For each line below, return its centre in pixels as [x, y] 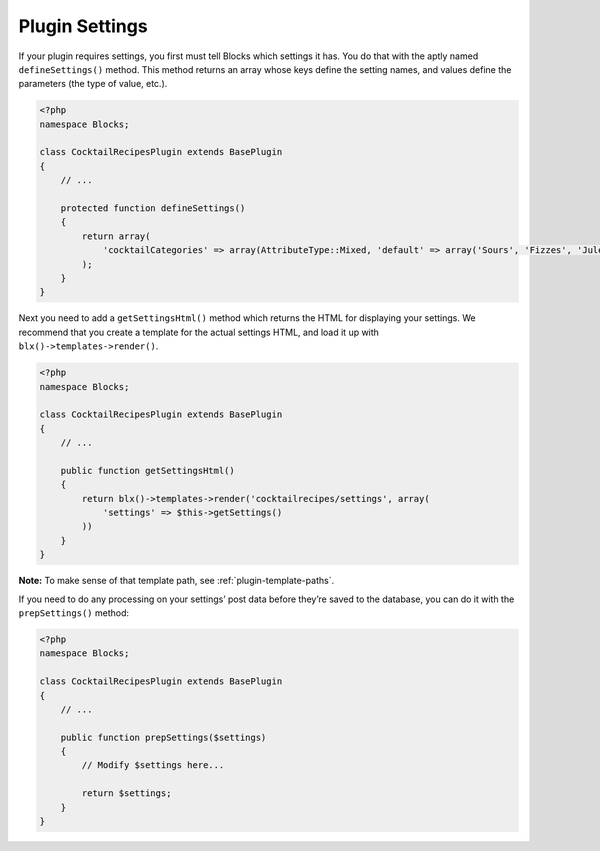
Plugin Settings [83, 26]
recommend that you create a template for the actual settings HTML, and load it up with [199, 332]
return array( [116, 236]
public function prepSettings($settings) [163, 737]
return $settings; [126, 793]
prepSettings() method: [74, 612]
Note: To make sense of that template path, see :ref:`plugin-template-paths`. [176, 581]
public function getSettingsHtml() [147, 470]
